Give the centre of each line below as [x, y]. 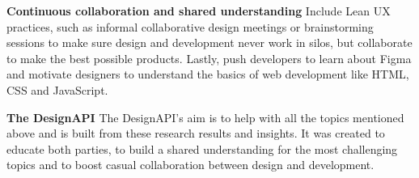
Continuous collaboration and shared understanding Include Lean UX [199, 11]
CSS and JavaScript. [57, 89]
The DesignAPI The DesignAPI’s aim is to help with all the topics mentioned [205, 117]
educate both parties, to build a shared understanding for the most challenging [202, 148]
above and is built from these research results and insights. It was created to [196, 133]
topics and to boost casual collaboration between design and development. [190, 165]
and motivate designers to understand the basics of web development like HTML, [208, 74]
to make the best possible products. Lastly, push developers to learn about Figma [209, 58]
